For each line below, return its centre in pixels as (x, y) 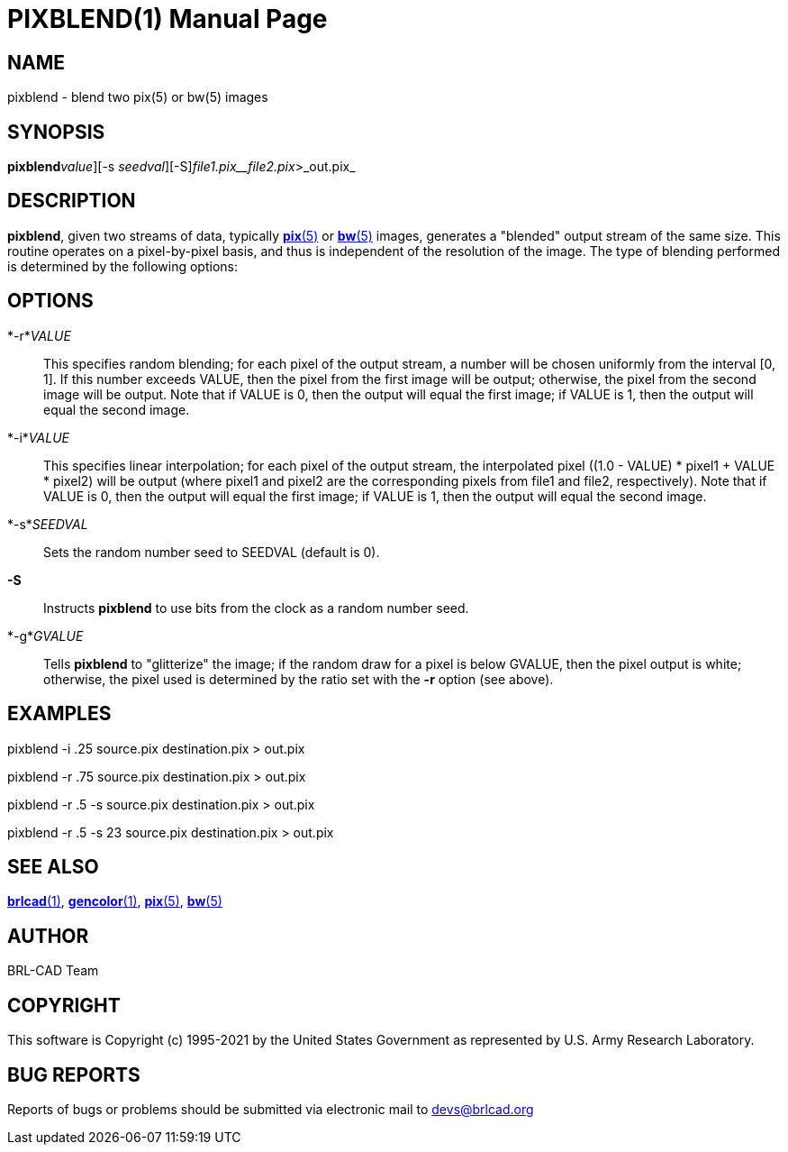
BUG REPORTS (74, 1074)
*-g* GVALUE (45, 635)
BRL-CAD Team (53, 971)
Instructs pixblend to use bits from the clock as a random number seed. (256, 608)
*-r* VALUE (39, 335)
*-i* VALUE (38, 437)
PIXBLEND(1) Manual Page (168, 19)
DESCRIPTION (72, 201)
